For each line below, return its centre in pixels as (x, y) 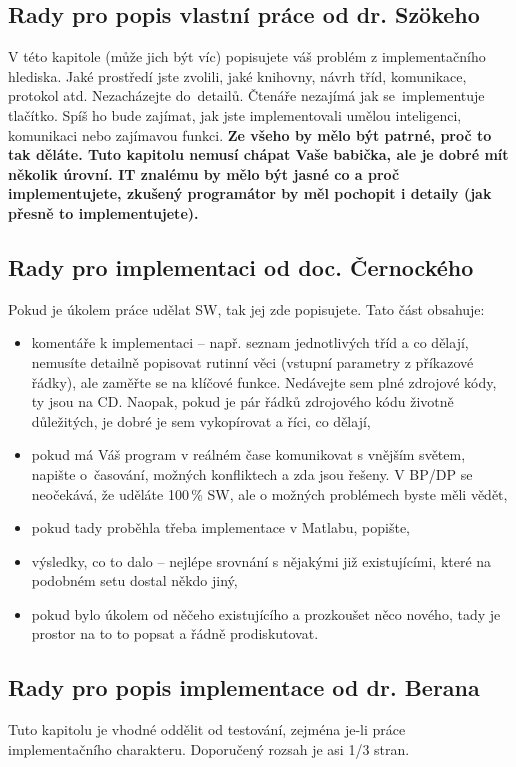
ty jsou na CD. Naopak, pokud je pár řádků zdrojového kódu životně (242, 401)
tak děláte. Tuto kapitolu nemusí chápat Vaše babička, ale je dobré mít (258, 154)
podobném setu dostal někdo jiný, (134, 580)
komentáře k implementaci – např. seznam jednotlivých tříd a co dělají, (250, 342)
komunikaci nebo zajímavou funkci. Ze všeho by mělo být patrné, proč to (250, 134)
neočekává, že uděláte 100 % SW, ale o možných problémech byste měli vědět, (269, 493)
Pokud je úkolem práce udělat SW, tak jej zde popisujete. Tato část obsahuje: (246, 308)
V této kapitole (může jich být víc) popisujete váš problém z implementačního (247, 56)
